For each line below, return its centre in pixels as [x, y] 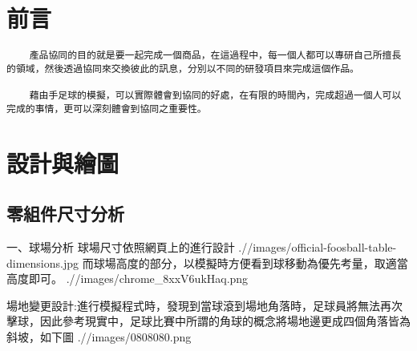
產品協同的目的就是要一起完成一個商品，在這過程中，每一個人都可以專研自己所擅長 [215, 56]
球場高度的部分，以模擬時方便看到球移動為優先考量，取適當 [251, 262]
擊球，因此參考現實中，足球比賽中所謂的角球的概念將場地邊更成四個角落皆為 [208, 321]
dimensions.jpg [43, 262]
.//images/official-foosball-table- [318, 246]
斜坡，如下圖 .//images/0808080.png [99, 336]
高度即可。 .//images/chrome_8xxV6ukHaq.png [128, 278]
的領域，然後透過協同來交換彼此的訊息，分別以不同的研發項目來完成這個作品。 [183, 69]
